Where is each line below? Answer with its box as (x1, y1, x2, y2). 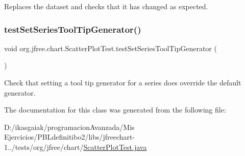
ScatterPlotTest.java (83, 141, 147, 152)
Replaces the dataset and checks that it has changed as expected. (4, 1, 208, 11)
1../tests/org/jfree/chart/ (4, 141, 84, 152)
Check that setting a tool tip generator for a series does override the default (4, 77, 241, 87)
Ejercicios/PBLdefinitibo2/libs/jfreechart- (4, 131, 135, 142)
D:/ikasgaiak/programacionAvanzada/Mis (4, 121, 135, 132)
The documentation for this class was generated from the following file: (4, 104, 226, 115)
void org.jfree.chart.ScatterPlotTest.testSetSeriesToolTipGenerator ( (4, 42, 217, 53)
